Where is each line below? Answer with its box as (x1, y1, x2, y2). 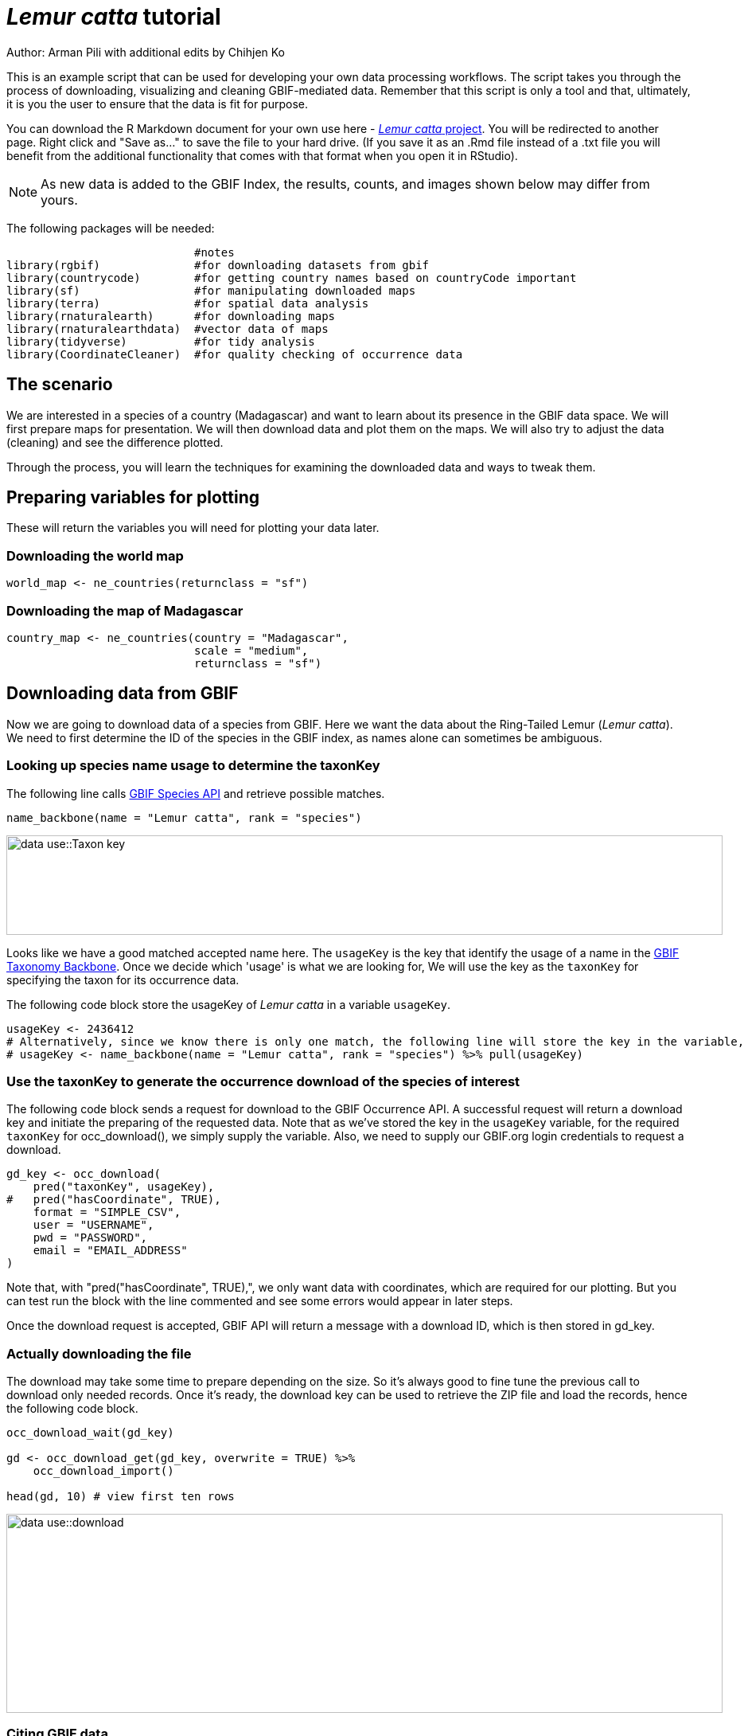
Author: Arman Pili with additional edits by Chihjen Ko (6, 45, 286, 59)
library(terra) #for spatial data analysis (6, 296, 369, 310)
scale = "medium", (194, 643, 309, 657)
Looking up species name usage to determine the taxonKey (6, 757, 380, 774)
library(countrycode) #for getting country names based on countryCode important (6, 271, 577, 284)
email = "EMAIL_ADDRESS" (33, 1244, 188, 1257)
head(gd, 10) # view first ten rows (6, 1490, 235, 1503)
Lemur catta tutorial (6, 3, 221, 30)
